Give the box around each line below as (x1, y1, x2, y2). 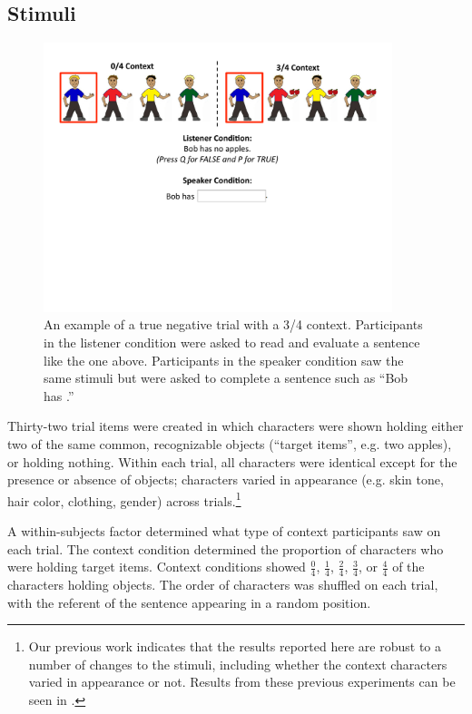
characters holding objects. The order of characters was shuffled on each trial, (7, 575, 438, 594)
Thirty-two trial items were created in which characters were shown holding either (7, 416, 464, 435)
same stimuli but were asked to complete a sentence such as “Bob (44, 368, 408, 387)
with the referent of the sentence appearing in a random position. (7, 592, 371, 611)
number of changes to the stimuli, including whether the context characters (28, 654, 447, 673)
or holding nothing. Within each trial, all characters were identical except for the (7, 452, 457, 471)
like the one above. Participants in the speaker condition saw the (44, 350, 404, 369)
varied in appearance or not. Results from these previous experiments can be (28, 672, 456, 691)
